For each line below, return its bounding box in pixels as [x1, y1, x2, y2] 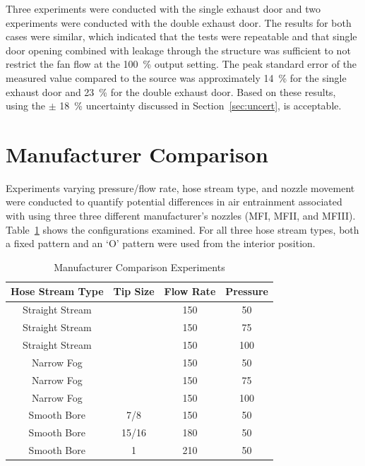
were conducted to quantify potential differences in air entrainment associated [6, 194, 342, 209]
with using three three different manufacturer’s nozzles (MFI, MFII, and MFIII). [6, 208, 356, 223]
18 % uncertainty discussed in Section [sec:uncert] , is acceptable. [59, 98, 342, 113]
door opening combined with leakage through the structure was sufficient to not [6, 42, 351, 57]
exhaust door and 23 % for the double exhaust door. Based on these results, [6, 84, 336, 99]
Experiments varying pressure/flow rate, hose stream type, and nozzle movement [6, 180, 355, 195]
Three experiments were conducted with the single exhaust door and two [6, 1, 321, 16]
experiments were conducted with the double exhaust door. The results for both [6, 15, 352, 30]
